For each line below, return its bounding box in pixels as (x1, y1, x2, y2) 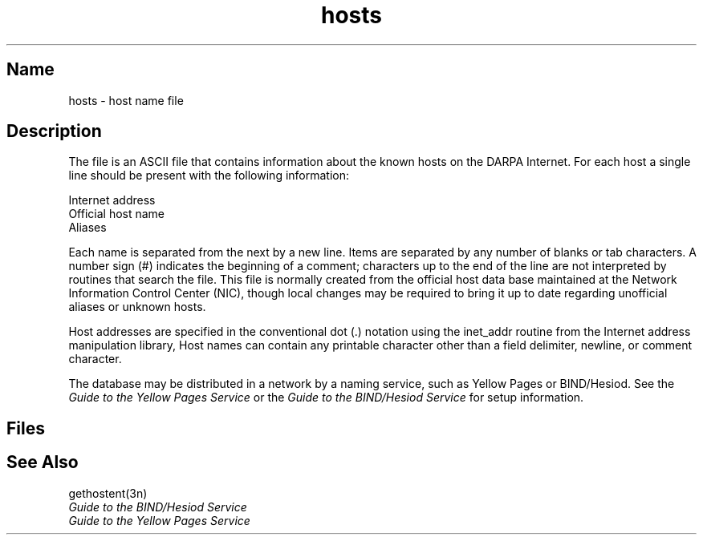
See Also (6, 452, 79, 473)
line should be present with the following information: (68, 168, 350, 183)
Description (6, 121, 102, 142)
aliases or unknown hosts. (68, 300, 206, 314)
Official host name (68, 207, 165, 221)
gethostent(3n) (68, 486, 148, 500)
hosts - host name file (68, 93, 184, 107)
